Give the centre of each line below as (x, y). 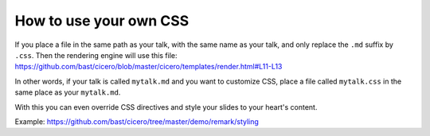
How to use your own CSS (102, 21)
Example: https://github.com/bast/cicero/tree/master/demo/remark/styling (137, 121)
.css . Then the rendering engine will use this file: (96, 55)
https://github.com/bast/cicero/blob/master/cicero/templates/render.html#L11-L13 (149, 67)
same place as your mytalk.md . (68, 92)
